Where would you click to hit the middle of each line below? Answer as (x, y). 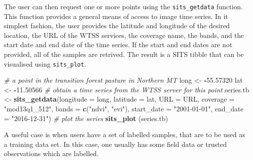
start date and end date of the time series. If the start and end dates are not (118, 44)
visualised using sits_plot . (45, 63)
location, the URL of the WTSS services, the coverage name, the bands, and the (124, 35)
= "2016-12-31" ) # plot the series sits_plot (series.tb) (86, 118)
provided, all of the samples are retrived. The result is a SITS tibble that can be (124, 54)
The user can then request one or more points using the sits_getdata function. (124, 6)
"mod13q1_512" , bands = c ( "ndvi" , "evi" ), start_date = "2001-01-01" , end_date (124, 109)
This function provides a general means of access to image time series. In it (116, 16)
